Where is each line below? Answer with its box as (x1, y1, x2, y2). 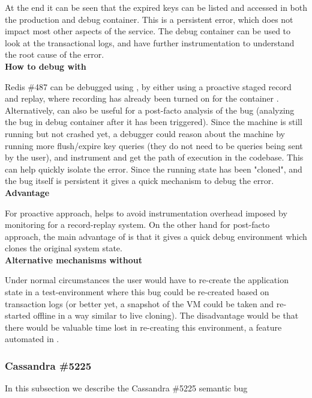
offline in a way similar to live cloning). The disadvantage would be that (33, 309, 299, 322)
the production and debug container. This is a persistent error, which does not (5, 13, 293, 25)
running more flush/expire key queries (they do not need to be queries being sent (5, 139, 303, 152)
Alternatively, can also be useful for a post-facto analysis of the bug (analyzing (5, 103, 295, 116)
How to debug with (5, 60, 86, 72)
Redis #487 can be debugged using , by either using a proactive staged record (5, 80, 292, 93)
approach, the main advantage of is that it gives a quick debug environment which (5, 230, 307, 242)
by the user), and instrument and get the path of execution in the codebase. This (5, 151, 304, 164)
